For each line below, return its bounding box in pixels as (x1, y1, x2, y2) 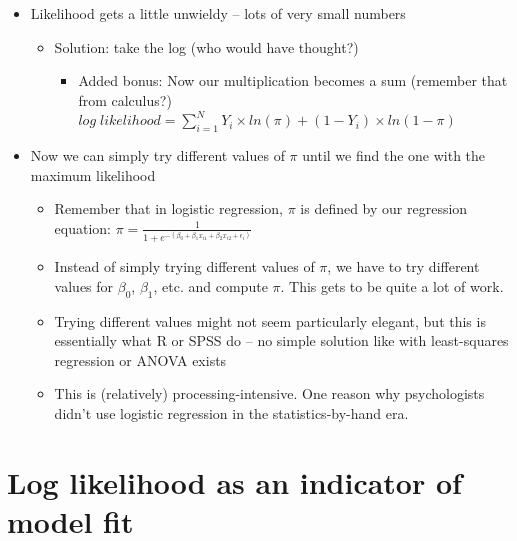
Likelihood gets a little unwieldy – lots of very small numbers (30, 3, 406, 23)
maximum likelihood (30, 164, 156, 185)
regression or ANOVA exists (54, 349, 227, 370)
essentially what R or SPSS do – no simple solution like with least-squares (54, 330, 509, 351)
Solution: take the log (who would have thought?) (54, 36, 359, 57)
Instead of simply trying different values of (54, 256, 315, 277)
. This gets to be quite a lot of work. (280, 275, 504, 296)
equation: (54, 217, 111, 238)
